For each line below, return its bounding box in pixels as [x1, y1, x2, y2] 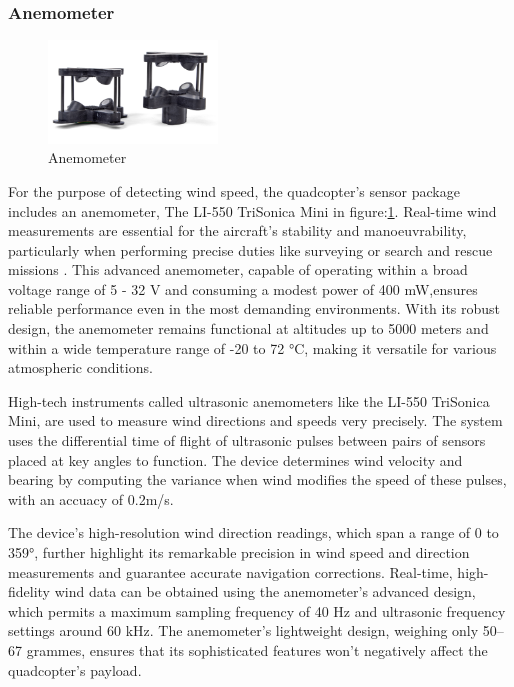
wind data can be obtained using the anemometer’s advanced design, [54, 581, 476, 602]
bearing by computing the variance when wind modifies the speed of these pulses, [8, 469, 507, 490]
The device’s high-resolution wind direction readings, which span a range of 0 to [8, 522, 499, 543]
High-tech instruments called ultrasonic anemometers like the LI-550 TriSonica [8, 390, 490, 411]
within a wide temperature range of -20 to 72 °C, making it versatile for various [8, 337, 497, 358]
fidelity [8, 581, 51, 602]
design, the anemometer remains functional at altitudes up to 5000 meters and [8, 318, 489, 339]
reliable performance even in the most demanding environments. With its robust [8, 298, 501, 319]
